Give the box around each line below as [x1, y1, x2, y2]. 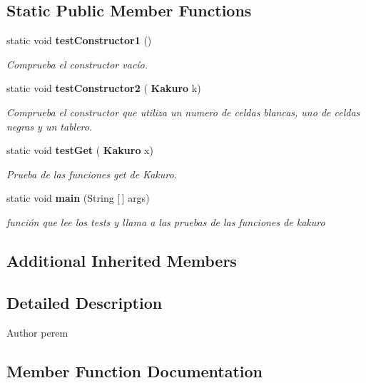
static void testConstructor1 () [6, 33, 152, 48]
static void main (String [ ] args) [6, 190, 150, 205]
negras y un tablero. [6, 118, 93, 133]
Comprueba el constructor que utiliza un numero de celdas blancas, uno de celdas [6, 104, 360, 119]
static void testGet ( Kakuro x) [6, 143, 153, 158]
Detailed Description [6, 291, 163, 313]
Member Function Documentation [6, 359, 263, 382]
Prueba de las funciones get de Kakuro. [6, 166, 177, 181]
